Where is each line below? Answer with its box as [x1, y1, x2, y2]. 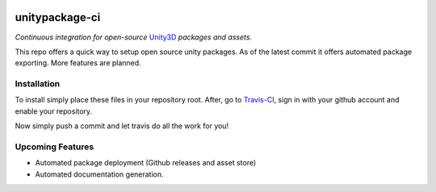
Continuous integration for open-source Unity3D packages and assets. [15, 32, 253, 42]
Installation [15, 78, 61, 90]
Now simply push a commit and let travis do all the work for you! [15, 121, 229, 131]
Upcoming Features [15, 141, 94, 152]
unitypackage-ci [15, 10, 101, 24]
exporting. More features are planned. [15, 58, 141, 68]
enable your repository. [15, 106, 93, 116]
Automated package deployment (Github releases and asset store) [35, 158, 257, 168]
